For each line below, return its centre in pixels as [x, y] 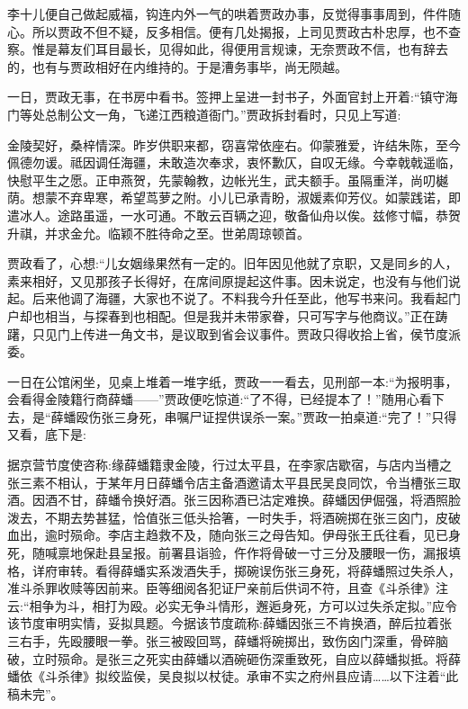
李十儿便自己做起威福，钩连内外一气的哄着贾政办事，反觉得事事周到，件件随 [234, 13]
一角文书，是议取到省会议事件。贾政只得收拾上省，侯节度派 [284, 333]
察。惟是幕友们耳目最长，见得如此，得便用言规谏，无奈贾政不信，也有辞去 [228, 49]
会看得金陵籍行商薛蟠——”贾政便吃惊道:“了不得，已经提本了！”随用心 [213, 399]
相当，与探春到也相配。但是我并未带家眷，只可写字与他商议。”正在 [240, 315]
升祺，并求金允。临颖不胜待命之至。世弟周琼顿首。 [158, 233]
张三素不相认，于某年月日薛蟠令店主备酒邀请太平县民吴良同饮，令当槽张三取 [234, 482]
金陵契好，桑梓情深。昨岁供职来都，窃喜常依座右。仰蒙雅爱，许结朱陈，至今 [234, 144]
